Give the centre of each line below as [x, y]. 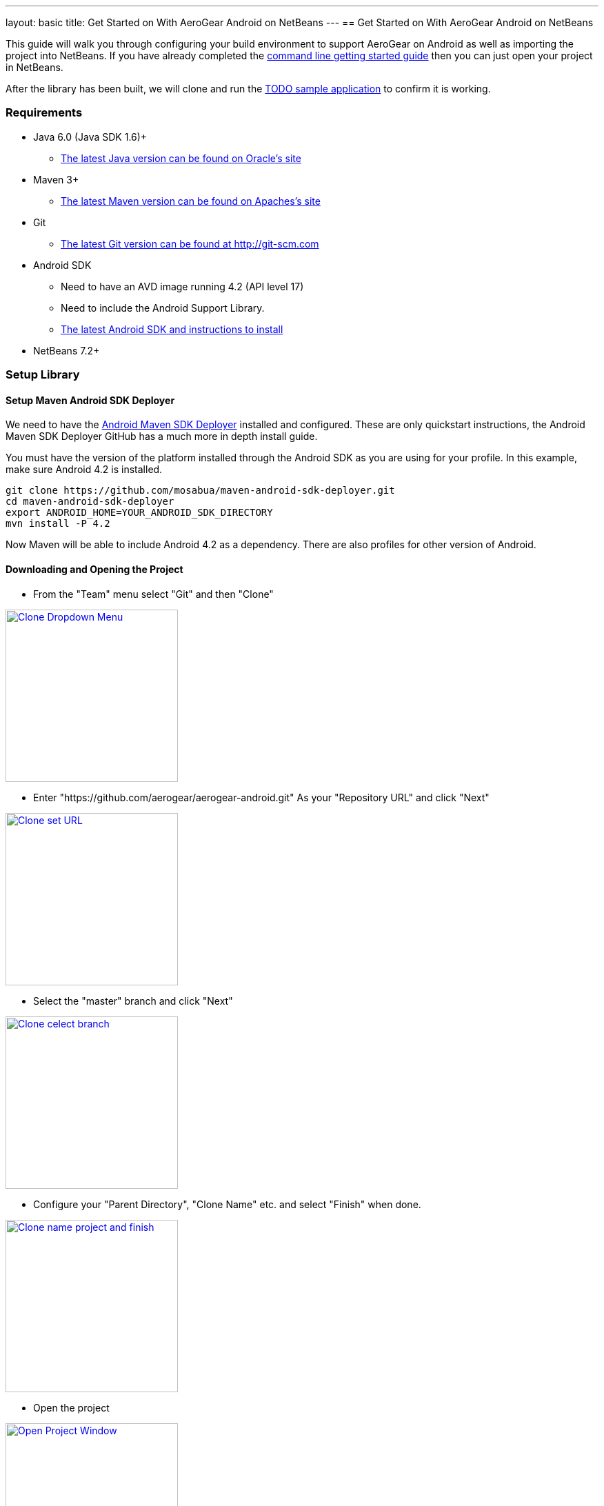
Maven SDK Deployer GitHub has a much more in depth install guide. [162, 436]
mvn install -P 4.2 [58, 524]
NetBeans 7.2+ [67, 350]
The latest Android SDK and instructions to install [172, 329]
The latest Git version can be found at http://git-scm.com [190, 243]
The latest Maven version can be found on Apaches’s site [191, 201]
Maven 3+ [56, 179]
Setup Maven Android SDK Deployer [90, 400]
